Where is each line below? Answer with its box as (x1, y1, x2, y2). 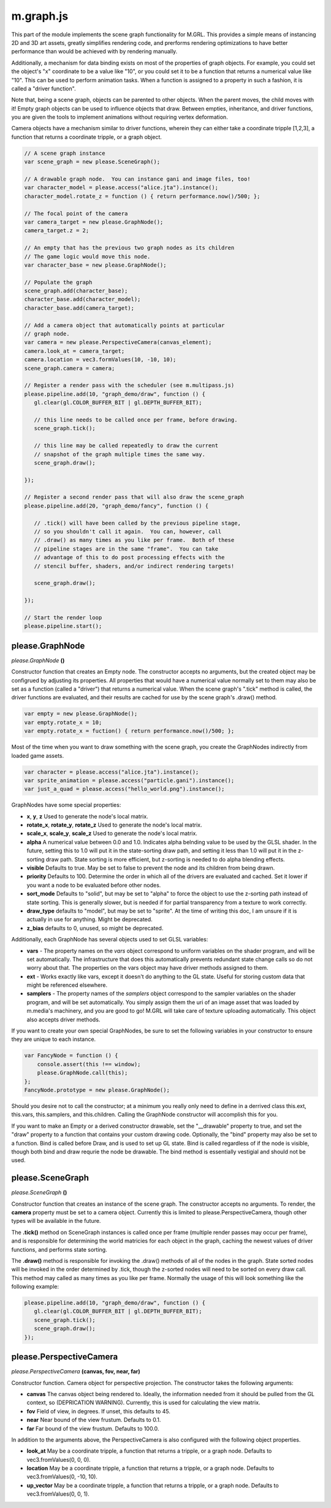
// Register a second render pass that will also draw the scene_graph (24, 493, 245, 501)
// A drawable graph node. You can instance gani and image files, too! (24, 176, 251, 183)
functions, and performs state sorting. (11, 1246, 107, 1253)
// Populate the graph (24, 278, 93, 286)
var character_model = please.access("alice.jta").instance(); (24, 184, 219, 191)
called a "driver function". (11, 85, 76, 92)
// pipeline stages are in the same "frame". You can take (34, 545, 219, 552)
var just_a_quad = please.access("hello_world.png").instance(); (24, 785, 225, 793)
